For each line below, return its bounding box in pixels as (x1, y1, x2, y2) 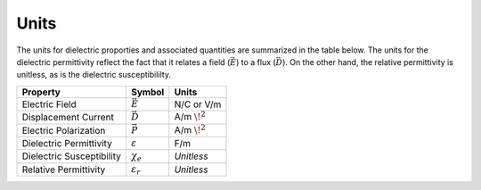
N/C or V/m (174, 98, 222, 111)
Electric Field (21, 98, 77, 111)
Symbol (130, 86, 165, 98)
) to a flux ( (236, 56, 276, 67)
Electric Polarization (21, 124, 106, 136)
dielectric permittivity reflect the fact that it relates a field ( (16, 56, 231, 67)
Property (21, 86, 61, 98)
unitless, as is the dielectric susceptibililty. (16, 70, 171, 80)
